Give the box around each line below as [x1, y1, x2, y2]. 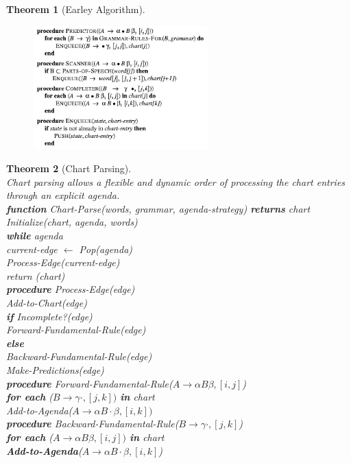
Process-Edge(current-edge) [6, 255, 120, 270]
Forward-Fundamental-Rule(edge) [6, 322, 146, 337]
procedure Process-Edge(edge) [6, 282, 135, 296]
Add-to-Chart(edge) [6, 296, 87, 310]
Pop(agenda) [79, 241, 133, 256]
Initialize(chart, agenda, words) [6, 215, 138, 229]
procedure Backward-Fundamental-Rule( [6, 416, 179, 431]
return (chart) [6, 268, 65, 283]
